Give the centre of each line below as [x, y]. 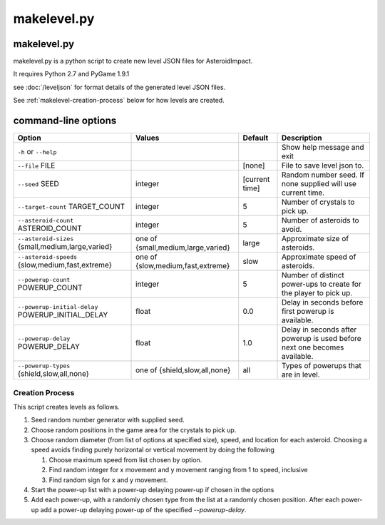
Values [148, 138]
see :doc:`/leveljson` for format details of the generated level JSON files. [119, 87]
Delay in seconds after [319, 330]
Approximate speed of [319, 257]
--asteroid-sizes [46, 239]
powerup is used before [322, 339]
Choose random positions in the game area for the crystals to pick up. [134, 430]
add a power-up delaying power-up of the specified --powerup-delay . [143, 509]
